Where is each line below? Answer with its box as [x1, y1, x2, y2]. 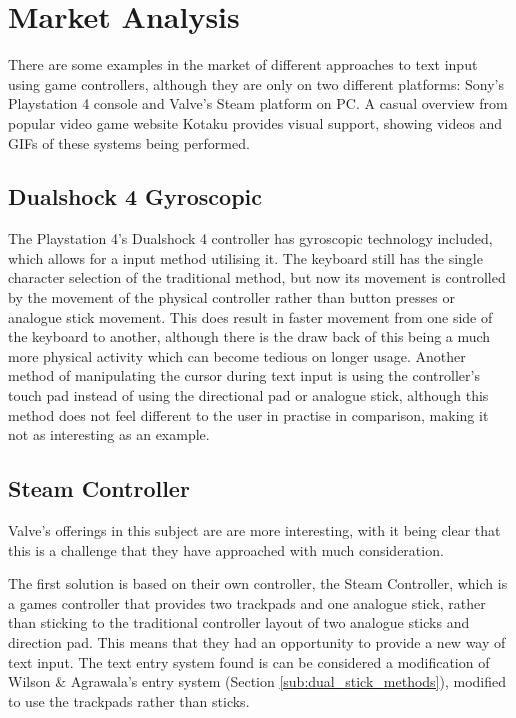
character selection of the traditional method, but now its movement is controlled [8, 267, 506, 288]
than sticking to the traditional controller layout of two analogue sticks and [8, 612, 470, 633]
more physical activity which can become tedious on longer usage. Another [8, 345, 466, 366]
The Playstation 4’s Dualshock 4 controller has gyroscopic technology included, [8, 228, 493, 249]
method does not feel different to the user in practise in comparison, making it [8, 404, 489, 425]
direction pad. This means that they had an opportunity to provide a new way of [8, 632, 506, 652]
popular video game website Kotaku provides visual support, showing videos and [8, 112, 503, 133]
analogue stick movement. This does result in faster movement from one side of [8, 306, 493, 327]
